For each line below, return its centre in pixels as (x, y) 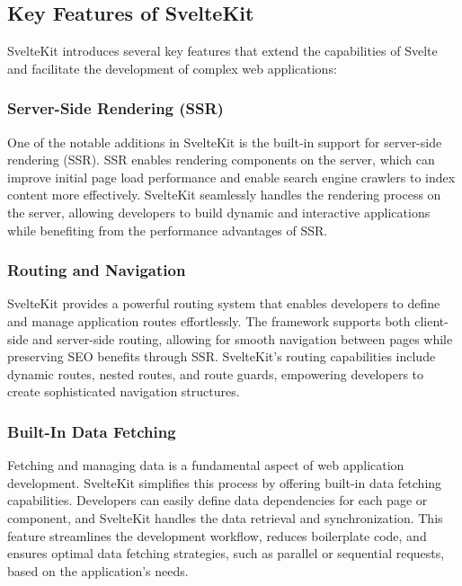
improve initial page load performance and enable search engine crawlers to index (231, 177)
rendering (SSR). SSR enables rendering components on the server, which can (221, 160)
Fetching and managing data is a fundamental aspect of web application (206, 465)
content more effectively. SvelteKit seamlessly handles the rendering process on (224, 195)
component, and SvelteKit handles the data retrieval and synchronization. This (225, 517)
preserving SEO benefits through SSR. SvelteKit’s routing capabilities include (222, 356)
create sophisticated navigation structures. (124, 391)
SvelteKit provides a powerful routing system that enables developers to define (224, 303)
